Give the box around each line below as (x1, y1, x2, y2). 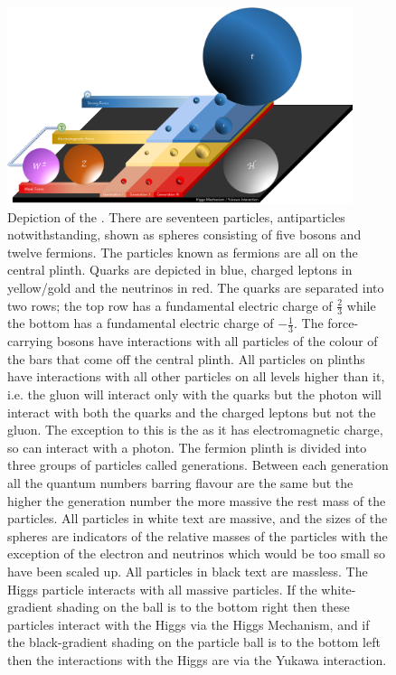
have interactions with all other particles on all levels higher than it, (7, 367, 385, 386)
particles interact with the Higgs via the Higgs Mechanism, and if (7, 614, 370, 633)
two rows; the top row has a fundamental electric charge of (7, 295, 333, 314)
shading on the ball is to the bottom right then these (56, 597, 350, 616)
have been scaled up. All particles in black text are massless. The (7, 561, 368, 580)
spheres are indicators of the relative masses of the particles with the (7, 526, 388, 545)
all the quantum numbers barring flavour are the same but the (7, 473, 354, 492)
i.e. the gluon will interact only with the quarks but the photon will (7, 385, 382, 403)
